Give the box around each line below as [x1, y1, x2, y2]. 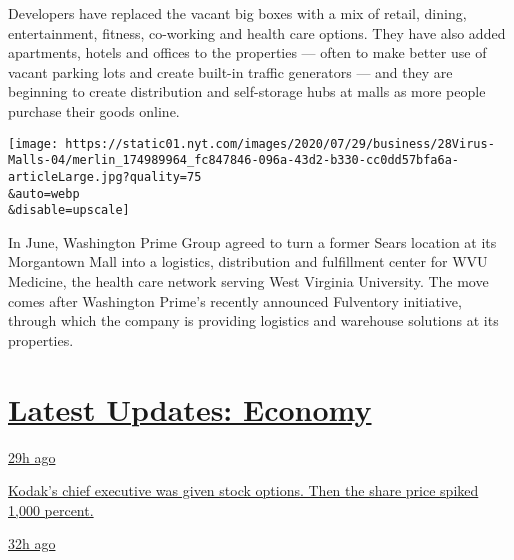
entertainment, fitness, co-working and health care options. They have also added [8, 22, 506, 43]
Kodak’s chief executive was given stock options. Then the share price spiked [8, 480, 479, 501]
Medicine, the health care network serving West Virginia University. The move [8, 271, 489, 292]
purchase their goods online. [8, 100, 180, 121]
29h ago [8, 446, 56, 467]
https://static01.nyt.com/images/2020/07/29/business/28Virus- [65, 136, 495, 151]
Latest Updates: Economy [8, 388, 372, 429]
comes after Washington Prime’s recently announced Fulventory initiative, [8, 290, 462, 311]
